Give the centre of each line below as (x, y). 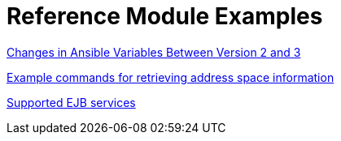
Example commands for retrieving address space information (170, 77)
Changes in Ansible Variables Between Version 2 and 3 (154, 52)
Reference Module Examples (165, 16)
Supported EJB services (71, 102)
